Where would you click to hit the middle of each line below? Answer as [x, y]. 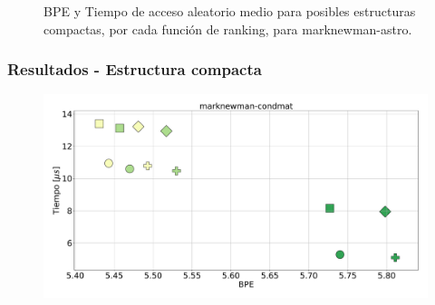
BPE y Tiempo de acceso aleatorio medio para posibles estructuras [230, 11]
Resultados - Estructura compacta [135, 69]
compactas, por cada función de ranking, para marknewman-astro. [228, 29]
